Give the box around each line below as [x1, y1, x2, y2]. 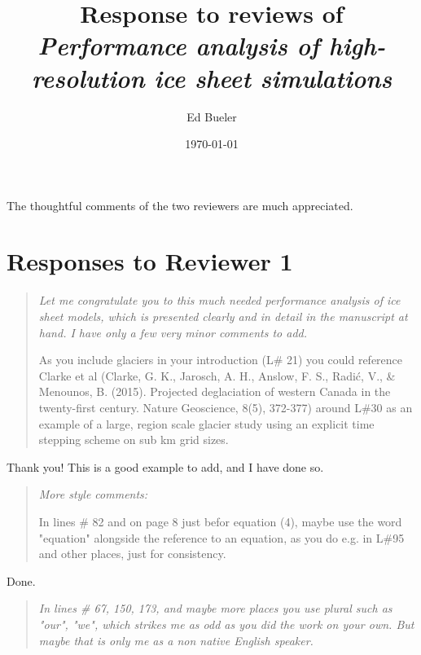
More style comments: [38, 486, 148, 503]
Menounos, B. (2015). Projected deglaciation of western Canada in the [38, 383, 391, 400]
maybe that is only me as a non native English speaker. [38, 631, 314, 648]
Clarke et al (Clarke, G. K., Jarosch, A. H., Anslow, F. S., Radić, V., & [38, 367, 396, 384]
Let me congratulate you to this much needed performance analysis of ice [38, 292, 401, 309]
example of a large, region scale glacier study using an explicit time [38, 415, 375, 432]
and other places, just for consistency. [38, 545, 226, 562]
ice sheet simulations [154, 60, 392, 95]
